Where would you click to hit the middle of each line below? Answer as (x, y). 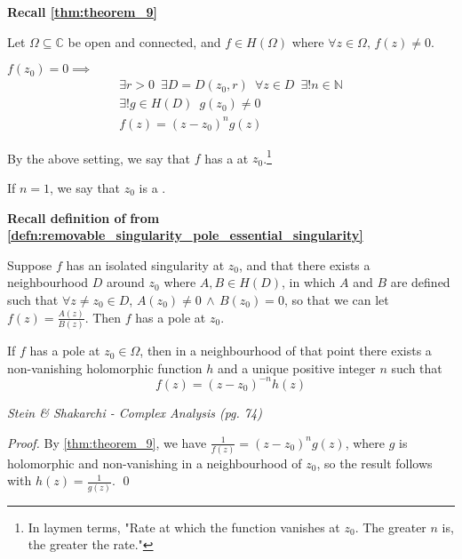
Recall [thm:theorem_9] (83, 12)
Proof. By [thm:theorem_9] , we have (107, 442)
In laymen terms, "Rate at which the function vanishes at (184, 527)
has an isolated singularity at (145, 264)
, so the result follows (374, 463)
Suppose (30, 264)
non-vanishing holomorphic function (105, 367)
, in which (309, 282)
